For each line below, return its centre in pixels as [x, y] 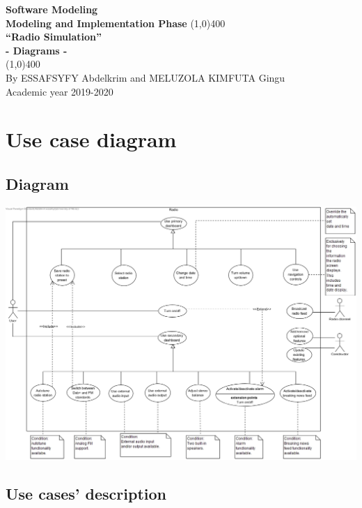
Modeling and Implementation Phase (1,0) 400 [116, 23]
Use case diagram [91, 139]
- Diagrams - [37, 50]
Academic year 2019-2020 [60, 91]
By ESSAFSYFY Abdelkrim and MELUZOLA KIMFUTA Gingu [145, 77]
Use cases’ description [86, 494]
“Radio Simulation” [54, 37]
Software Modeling [52, 9]
